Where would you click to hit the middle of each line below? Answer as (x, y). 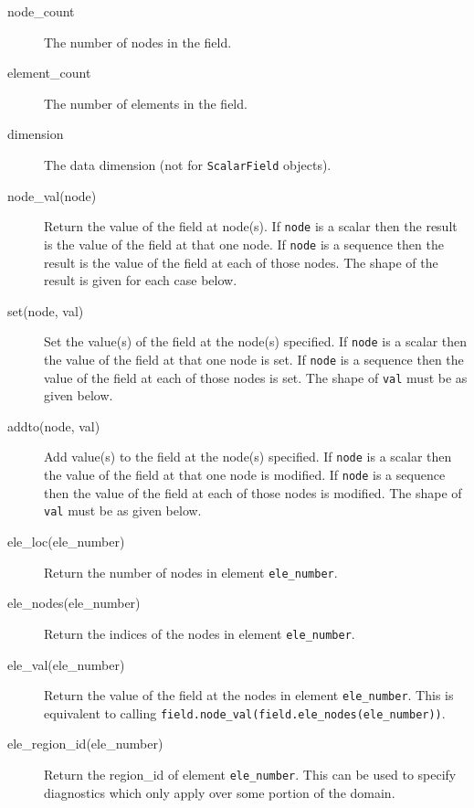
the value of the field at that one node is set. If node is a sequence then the (254, 359)
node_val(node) (52, 195)
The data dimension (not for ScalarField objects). (188, 164)
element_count (49, 73)
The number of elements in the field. (146, 103)
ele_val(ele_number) (66, 664)
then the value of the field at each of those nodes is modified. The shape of (253, 492)
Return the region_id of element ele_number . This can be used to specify (250, 775)
